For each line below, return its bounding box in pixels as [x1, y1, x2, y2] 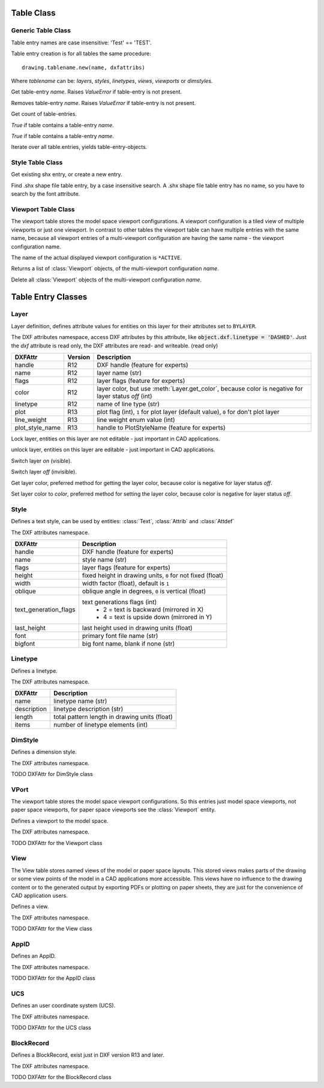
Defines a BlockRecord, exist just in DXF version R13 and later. [11, 1051, 164, 1059]
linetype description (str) [53, 705, 124, 714]
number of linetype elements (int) [53, 721, 148, 729]
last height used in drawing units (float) [82, 624, 193, 632]
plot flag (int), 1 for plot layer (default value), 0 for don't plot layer [97, 408, 280, 416]
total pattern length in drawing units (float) [53, 713, 173, 721]
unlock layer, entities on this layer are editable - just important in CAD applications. [11, 446, 215, 453]
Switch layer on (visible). [11, 457, 72, 464]
